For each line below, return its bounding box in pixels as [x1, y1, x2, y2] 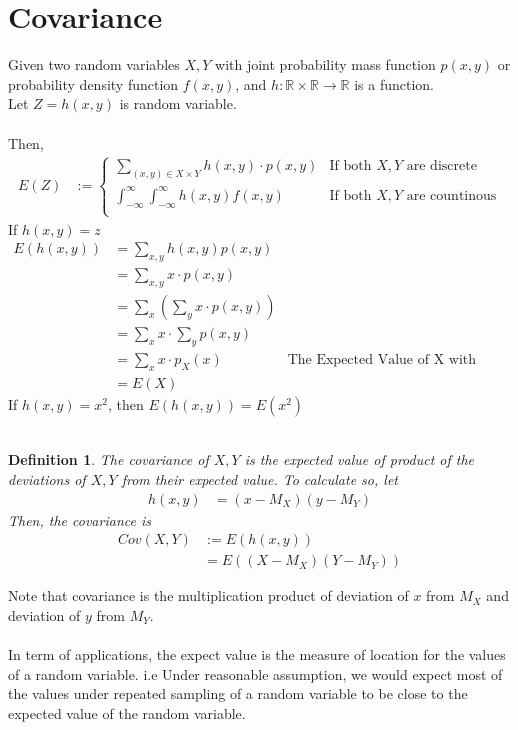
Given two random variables [8, 54, 180, 75]
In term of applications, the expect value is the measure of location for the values [8, 644, 506, 665]
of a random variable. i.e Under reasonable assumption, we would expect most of [8, 663, 503, 684]
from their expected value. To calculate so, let [121, 469, 398, 490]
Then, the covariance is [8, 509, 151, 530]
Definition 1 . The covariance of [8, 449, 209, 470]
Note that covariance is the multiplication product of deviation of [8, 585, 409, 606]
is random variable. [119, 93, 237, 114]
